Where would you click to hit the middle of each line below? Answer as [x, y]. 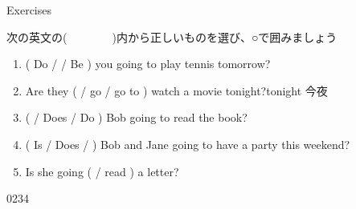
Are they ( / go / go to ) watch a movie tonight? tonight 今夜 [176, 90]
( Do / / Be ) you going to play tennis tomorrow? [148, 64]
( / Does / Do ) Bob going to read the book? [136, 117]
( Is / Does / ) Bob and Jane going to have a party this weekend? [188, 144]
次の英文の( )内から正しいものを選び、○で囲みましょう [172, 36]
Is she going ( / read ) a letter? [102, 171]
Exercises [29, 10]
